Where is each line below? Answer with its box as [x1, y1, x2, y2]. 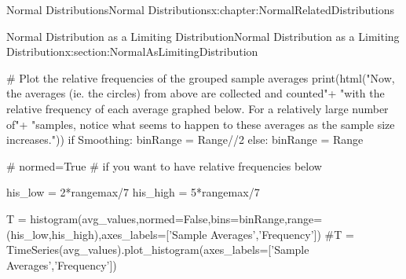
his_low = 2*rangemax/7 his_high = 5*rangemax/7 [6, 184, 260, 200]
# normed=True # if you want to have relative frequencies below [6, 157, 322, 174]
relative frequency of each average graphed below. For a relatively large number [6, 100, 389, 116]
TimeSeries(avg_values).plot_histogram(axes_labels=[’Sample [6, 241, 309, 258]
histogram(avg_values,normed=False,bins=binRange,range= [30, 210, 323, 226]
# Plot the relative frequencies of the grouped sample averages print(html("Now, [6, 69, 395, 86]
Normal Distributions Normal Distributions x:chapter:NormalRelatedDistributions [6, 2, 394, 17]
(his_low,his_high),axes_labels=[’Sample [6, 226, 207, 242]
